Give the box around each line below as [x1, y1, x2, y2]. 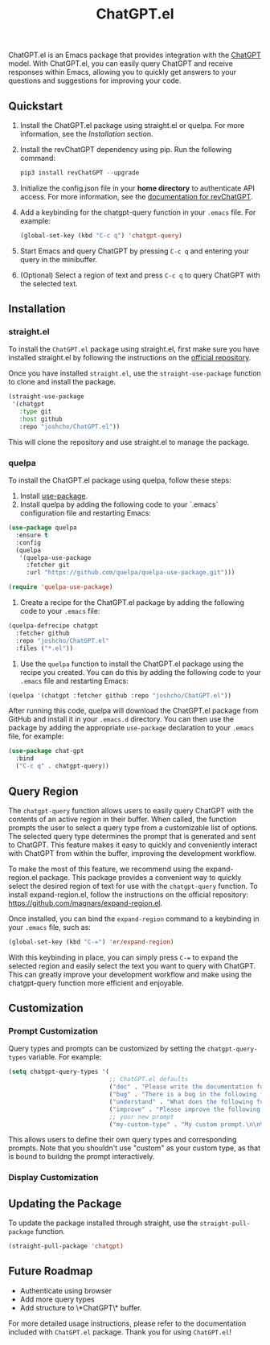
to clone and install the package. [8, 377, 117, 387]
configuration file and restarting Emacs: [19, 508, 151, 518]
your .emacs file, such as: [8, 922, 91, 932]
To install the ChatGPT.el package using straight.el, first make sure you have [8, 344, 260, 354]
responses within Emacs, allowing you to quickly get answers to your [8, 68, 237, 77]
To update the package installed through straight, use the [8, 1218, 198, 1228]
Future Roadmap [8, 1265, 93, 1278]
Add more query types [19, 1294, 95, 1304]
